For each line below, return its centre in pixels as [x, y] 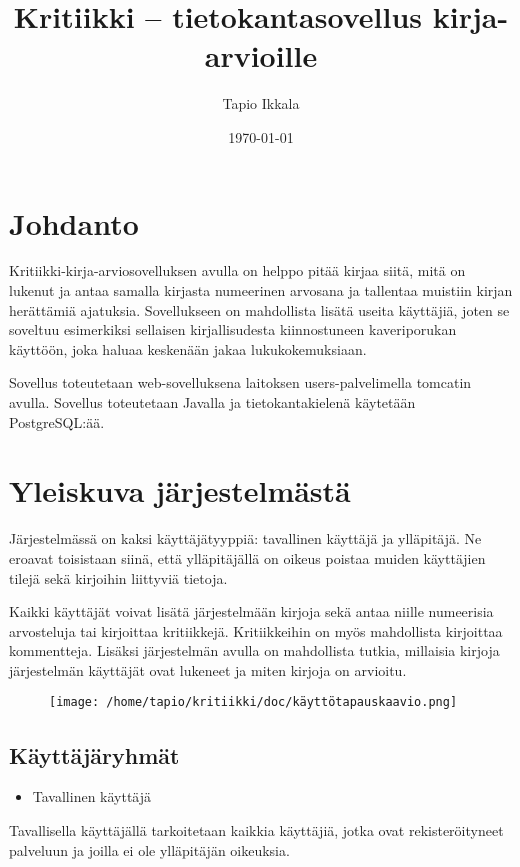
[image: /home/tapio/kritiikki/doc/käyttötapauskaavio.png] [253, 702]
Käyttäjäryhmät [94, 754]
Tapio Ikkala [261, 103]
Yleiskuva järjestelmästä [180, 490]
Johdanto [74, 222]
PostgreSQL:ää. [57, 421]
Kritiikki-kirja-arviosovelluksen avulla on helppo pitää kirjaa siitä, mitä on [237, 270]
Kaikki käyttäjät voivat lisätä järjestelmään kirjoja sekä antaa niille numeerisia [251, 611]
